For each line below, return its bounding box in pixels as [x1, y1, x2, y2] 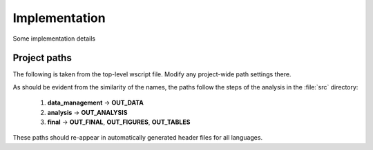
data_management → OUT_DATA [47, 98, 144, 107]
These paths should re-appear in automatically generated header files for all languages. [12, 133, 262, 142]
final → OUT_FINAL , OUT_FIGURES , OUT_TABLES [47, 118, 191, 127]
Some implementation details [12, 34, 96, 43]
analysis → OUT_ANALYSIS [47, 108, 128, 116]
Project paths [12, 52, 72, 64]
